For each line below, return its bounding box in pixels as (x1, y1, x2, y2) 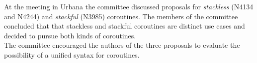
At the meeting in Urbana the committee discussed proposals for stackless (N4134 (4, 1, 254, 11)
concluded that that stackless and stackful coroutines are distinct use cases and (4, 21, 245, 31)
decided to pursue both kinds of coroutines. (4, 30, 136, 40)
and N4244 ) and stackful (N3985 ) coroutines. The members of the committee (4, 11, 238, 21)
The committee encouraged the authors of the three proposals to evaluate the (4, 40, 240, 50)
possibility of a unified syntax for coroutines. (4, 49, 140, 60)
